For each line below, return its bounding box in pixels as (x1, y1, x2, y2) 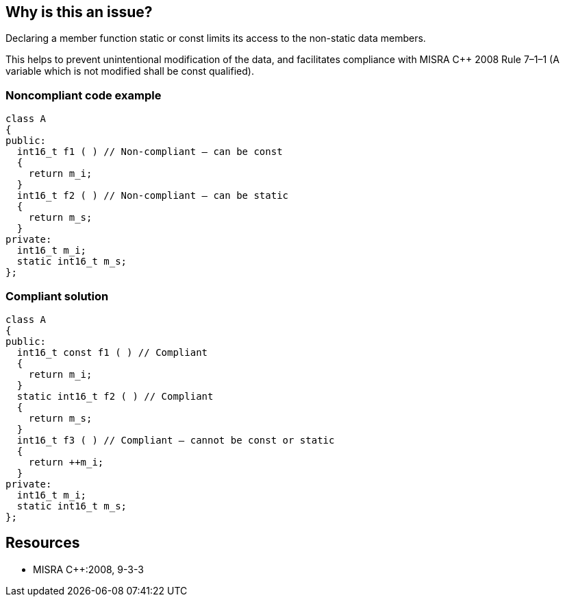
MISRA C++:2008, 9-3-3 (33, 563, 144, 575)
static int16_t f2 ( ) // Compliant (16, 390, 214, 402)
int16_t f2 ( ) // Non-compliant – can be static (16, 190, 289, 202)
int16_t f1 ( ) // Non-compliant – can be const (16, 146, 283, 158)
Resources (5, 534, 80, 552)
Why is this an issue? (5, 3, 153, 21)
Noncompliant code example (5, 88, 162, 102)
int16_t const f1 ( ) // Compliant (16, 346, 208, 358)
